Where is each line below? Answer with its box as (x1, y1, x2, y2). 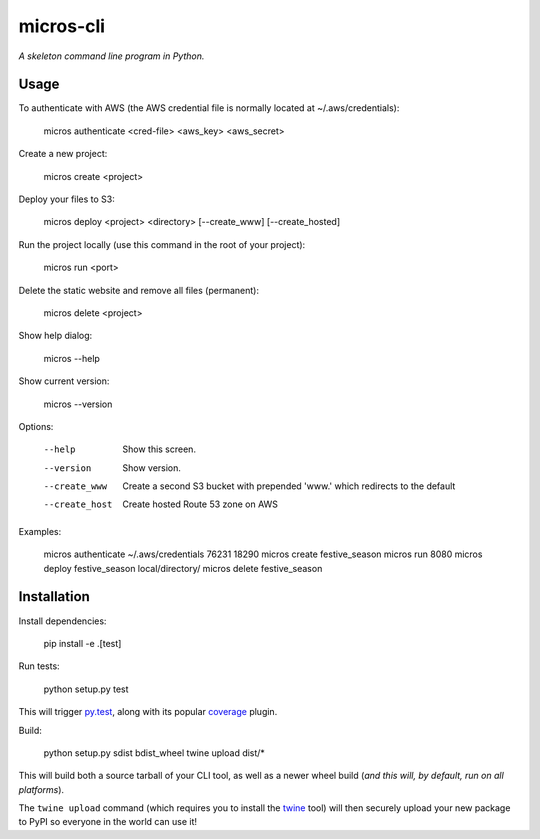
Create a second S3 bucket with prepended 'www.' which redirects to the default (122, 480, 456, 492)
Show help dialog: (18, 330, 93, 342)
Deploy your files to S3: (18, 193, 115, 205)
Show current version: (18, 375, 110, 387)
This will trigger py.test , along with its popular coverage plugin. (18, 706, 278, 718)
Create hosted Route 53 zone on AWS (122, 498, 279, 510)
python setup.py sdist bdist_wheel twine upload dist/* (43, 746, 265, 759)
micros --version (43, 398, 113, 410)
